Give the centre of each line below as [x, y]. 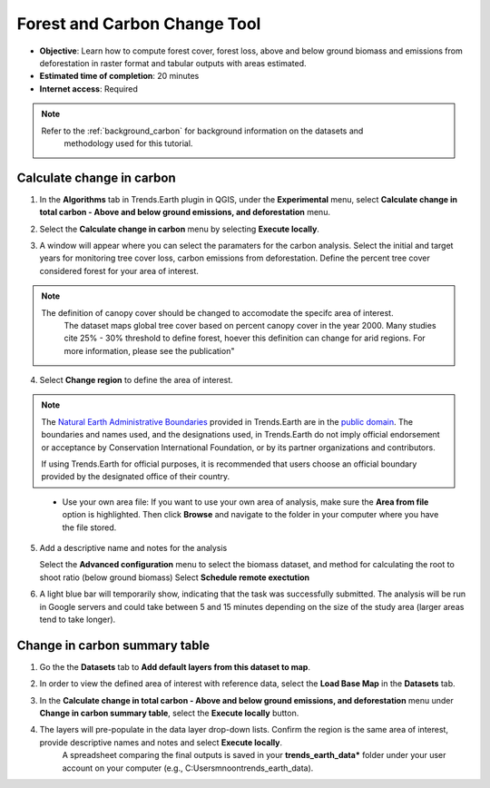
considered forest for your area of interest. [119, 271]
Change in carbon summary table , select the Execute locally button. [169, 714]
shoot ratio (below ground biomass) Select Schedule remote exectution [175, 577]
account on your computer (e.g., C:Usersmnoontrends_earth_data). [188, 768]
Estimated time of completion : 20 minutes [119, 76]
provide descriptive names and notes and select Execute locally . [161, 742]
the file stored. [89, 527]
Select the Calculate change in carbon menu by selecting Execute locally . [179, 229]
